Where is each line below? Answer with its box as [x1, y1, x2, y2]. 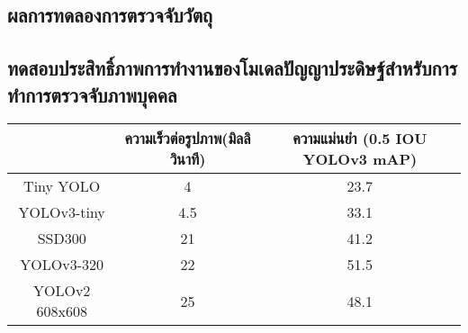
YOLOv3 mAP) [302, 148, 418, 170]
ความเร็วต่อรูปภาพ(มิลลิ [124, 128, 251, 149]
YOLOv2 [32, 280, 91, 301]
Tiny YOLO [23, 175, 101, 197]
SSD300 [37, 228, 86, 249]
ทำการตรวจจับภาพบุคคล [7, 80, 177, 108]
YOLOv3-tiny [18, 202, 105, 223]
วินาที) [169, 148, 206, 170]
